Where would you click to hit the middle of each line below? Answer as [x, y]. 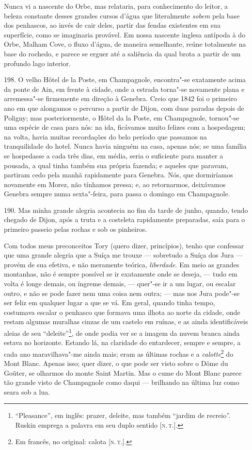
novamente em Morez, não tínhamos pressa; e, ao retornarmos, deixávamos [115, 184]
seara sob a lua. [27, 391]
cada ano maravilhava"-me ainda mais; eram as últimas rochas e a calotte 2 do [119, 353]
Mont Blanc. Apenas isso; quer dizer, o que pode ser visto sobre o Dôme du [116, 363]
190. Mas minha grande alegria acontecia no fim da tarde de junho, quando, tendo [126, 210]
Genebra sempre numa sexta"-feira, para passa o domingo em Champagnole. [117, 194]
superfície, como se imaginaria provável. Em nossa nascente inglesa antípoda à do [125, 34]
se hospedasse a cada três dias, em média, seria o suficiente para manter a [114, 155]
